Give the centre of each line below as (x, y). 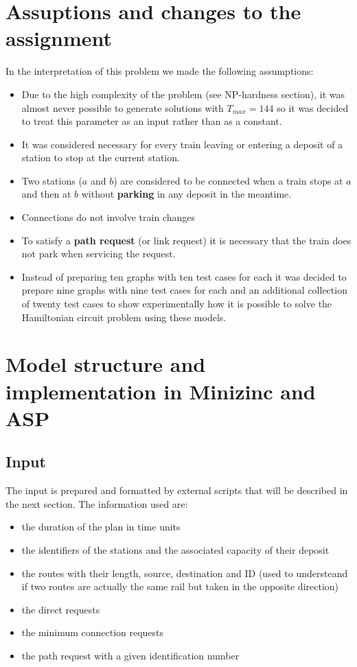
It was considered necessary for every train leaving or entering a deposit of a (182, 144)
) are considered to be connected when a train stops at (228, 180)
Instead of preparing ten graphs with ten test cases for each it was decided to (184, 276)
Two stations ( (52, 180)
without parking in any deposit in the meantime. (186, 194)
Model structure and (106, 364)
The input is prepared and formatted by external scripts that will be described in (177, 490)
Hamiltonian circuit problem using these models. (124, 317)
